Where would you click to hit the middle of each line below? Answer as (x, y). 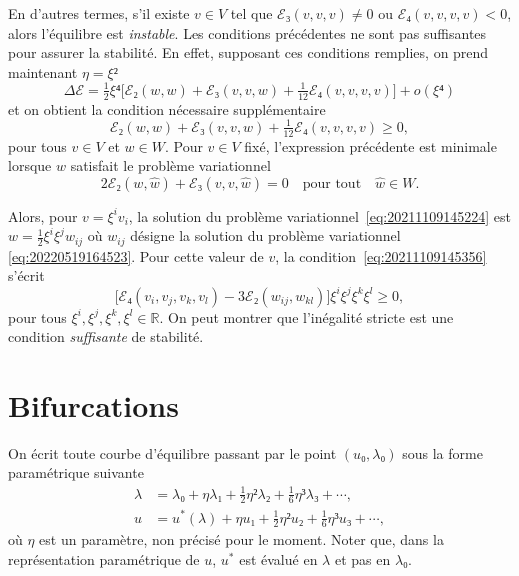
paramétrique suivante (76, 472)
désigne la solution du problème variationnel (265, 235)
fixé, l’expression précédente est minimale (370, 145)
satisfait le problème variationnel (170, 165)
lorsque (30, 165)
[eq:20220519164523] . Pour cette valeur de (136, 255)
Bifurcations (93, 404)
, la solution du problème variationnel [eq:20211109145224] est (319, 215)
